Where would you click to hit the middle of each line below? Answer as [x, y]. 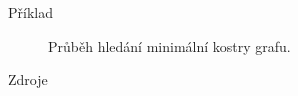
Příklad [30, 12]
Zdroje [28, 79]
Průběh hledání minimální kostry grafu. [169, 45]
